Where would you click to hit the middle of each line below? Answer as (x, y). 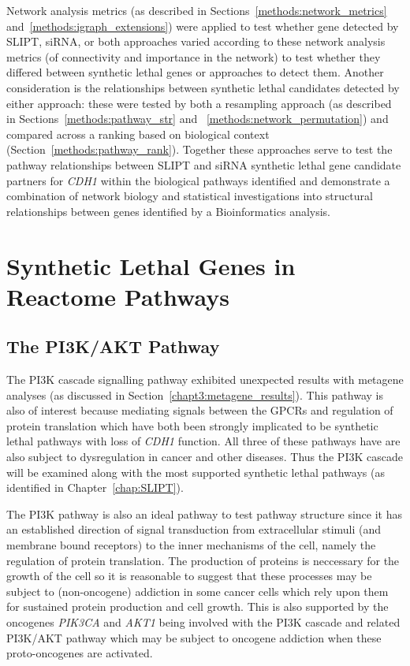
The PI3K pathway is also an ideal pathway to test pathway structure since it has (204, 513)
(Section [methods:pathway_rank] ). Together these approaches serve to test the (199, 149)
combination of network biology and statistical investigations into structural (190, 196)
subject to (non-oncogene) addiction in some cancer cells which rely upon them (198, 591)
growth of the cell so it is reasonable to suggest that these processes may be (189, 576)
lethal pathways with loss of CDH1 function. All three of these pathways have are (203, 441)
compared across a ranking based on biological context (138, 134)
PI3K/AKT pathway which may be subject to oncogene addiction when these (194, 637)
